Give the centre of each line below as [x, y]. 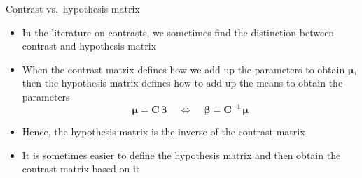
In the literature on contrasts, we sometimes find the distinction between [178, 32]
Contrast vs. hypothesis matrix [73, 8]
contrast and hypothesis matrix [89, 46]
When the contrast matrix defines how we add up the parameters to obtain [183, 69]
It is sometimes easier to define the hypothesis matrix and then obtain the [181, 155]
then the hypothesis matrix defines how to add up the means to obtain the [182, 83]
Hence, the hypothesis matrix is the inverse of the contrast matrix [163, 132]
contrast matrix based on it [81, 169]
